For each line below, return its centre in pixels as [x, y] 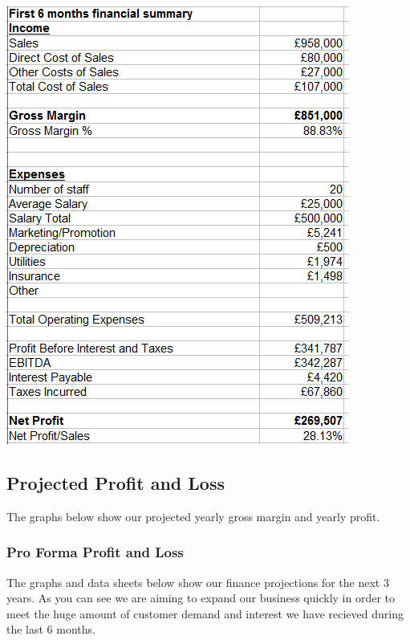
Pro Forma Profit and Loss [95, 552]
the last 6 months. [51, 629]
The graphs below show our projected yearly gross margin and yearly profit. [193, 516]
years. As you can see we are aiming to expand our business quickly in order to [201, 598]
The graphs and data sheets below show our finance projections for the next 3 [198, 582]
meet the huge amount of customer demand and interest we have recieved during [205, 613]
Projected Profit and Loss [116, 482]
